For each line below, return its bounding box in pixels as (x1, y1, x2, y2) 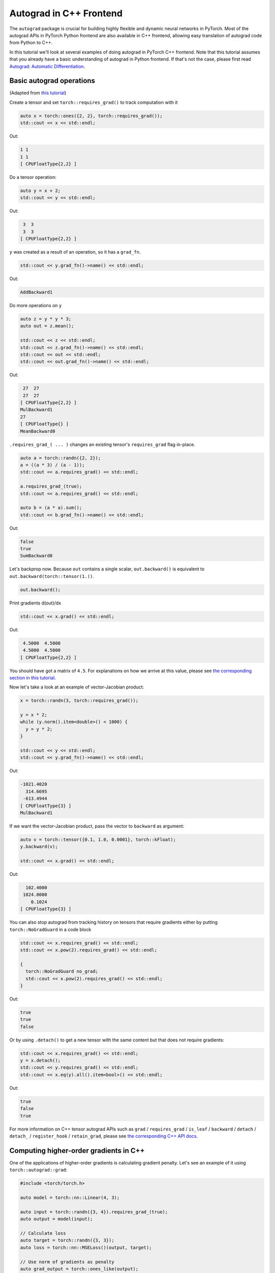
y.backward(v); (20, 844, 58, 850)
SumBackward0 (20, 553, 53, 559)
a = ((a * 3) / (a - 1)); (20, 462, 85, 468)
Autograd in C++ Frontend (9, 8, 123, 19)
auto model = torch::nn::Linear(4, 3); (20, 1195, 120, 1200)
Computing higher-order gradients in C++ (9, 1146, 145, 1155)
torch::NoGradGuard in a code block (9, 926, 92, 932)
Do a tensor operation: (9, 174, 57, 180)
